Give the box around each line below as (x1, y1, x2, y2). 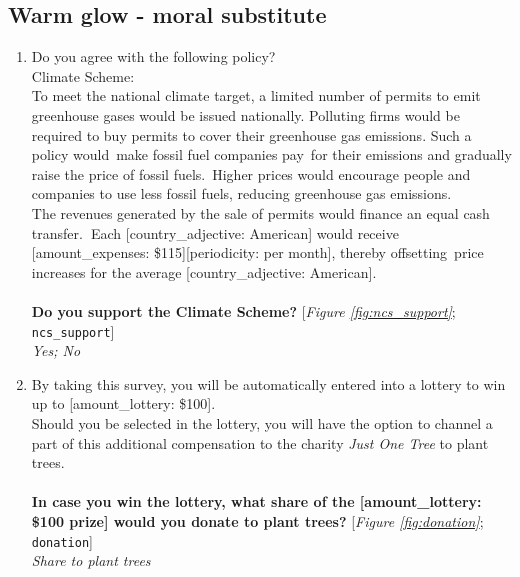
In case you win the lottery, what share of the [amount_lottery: (31, 491, 482, 512)
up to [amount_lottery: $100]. (31, 393, 216, 414)
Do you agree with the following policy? (31, 46, 276, 67)
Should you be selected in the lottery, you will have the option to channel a (31, 412, 493, 433)
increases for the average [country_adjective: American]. (31, 261, 377, 282)
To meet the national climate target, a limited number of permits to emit (31, 85, 481, 106)
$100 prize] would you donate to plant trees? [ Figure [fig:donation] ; (31, 510, 484, 531)
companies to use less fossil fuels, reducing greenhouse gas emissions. (31, 183, 452, 204)
